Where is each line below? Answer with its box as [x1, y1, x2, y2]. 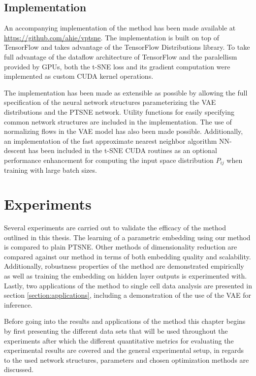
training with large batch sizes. [4, 165, 97, 175]
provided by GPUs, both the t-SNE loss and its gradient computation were [4, 61, 230, 71]
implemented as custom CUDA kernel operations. [4, 71, 154, 81]
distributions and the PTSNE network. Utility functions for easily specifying [4, 106, 235, 117]
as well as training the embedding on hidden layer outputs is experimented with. [4, 271, 247, 281]
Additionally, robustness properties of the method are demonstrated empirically [4, 261, 244, 271]
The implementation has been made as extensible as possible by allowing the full [4, 87, 248, 97]
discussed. [4, 364, 34, 375]
